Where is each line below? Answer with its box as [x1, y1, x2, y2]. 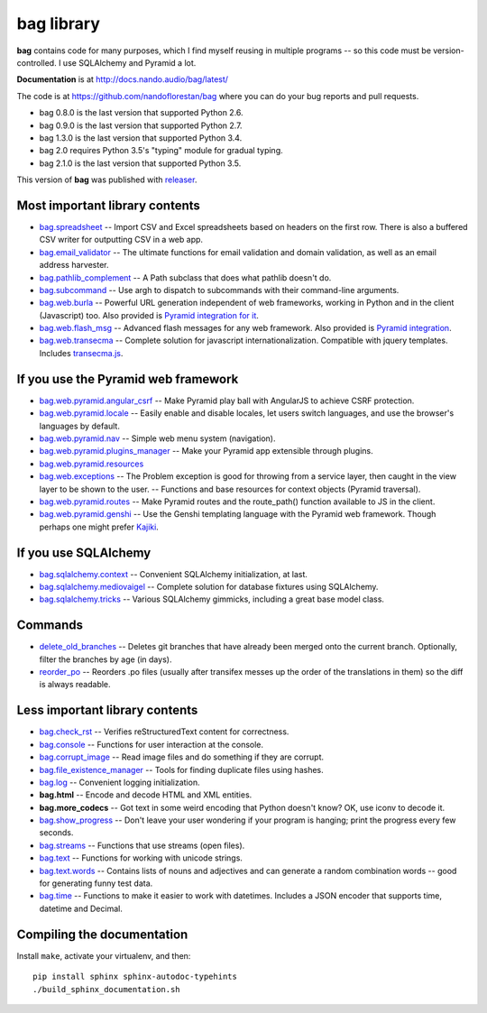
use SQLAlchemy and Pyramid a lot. [62, 57, 197, 68]
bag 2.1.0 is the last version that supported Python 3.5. [39, 158, 242, 169]
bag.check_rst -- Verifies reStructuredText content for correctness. [39, 726, 289, 737]
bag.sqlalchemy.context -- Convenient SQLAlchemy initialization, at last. [39, 568, 308, 579]
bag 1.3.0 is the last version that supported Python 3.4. [39, 132, 243, 143]
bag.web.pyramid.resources [39, 458, 144, 469]
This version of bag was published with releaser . [16, 174, 198, 185]
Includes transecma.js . [39, 347, 124, 358]
